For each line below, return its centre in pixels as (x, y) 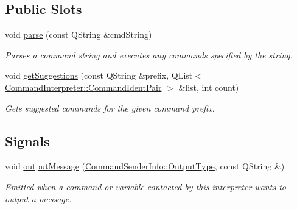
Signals (27, 140)
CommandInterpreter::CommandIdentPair (83, 87)
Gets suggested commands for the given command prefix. (110, 108)
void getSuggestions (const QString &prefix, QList (99, 75)
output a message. (38, 198)
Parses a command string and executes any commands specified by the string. (149, 55)
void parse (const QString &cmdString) (79, 34)
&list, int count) (209, 87)
